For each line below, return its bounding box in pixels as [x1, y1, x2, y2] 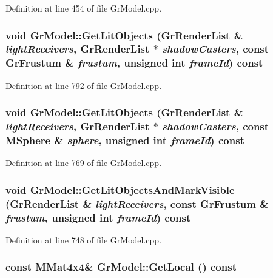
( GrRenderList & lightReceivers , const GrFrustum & [5, 196, 269, 211]
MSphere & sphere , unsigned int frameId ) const [5, 133, 244, 148]
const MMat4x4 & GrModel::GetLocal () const [5, 259, 237, 274]
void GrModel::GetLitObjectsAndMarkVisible [5, 182, 235, 197]
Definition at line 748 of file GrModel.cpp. [5, 233, 162, 246]
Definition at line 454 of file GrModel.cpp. [5, 2, 162, 14]
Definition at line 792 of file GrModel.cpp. [5, 79, 162, 91]
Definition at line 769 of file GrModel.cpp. [5, 156, 162, 169]
